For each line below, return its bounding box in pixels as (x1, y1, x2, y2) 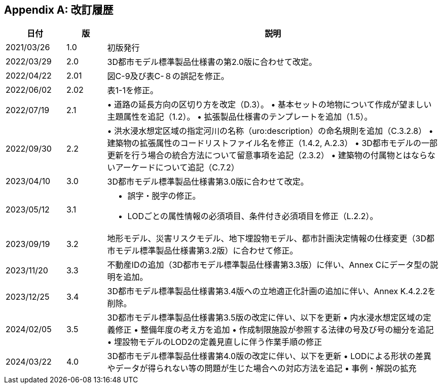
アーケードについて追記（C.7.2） (115, 162, 239, 173)
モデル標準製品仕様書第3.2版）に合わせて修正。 (115, 245, 298, 256)
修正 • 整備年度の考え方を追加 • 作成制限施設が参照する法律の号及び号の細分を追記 (115, 325, 434, 335)
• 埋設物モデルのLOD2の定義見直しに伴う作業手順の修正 (107, 337, 322, 347)
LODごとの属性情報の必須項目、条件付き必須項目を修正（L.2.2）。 (127, 211, 378, 222)
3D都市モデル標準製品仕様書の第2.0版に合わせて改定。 (107, 57, 317, 67)
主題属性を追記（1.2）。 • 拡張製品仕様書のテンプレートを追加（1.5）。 (107, 112, 373, 122)
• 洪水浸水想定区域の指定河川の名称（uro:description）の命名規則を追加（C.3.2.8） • (107, 126, 433, 136)
